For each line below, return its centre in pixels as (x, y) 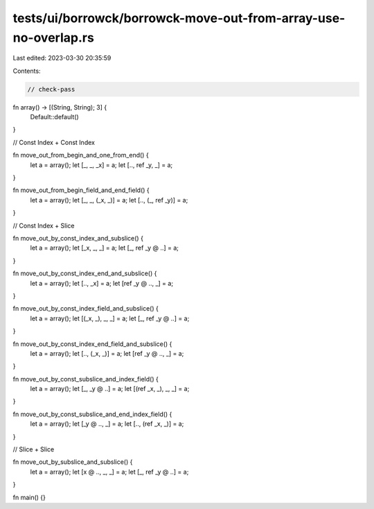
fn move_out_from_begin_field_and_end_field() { (81, 190)
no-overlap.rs (54, 37)
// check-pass (51, 89)
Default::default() (54, 117)
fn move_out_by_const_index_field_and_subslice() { (86, 309)
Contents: (27, 71)
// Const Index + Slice (44, 225)
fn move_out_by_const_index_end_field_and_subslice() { (92, 344)
